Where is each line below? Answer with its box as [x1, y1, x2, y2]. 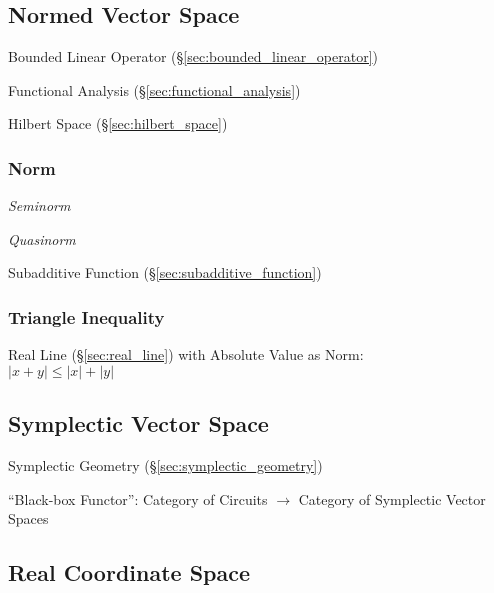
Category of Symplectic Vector [298, 488, 486, 509]
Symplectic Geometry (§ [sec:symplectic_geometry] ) [8, 455, 323, 475]
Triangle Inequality [8, 304, 165, 329]
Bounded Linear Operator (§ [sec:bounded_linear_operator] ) [8, 46, 379, 67]
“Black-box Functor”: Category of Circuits [8, 488, 268, 509]
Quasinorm [8, 228, 76, 249]
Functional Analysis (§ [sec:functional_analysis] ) [8, 79, 301, 100]
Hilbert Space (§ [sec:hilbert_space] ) [8, 113, 228, 134]
